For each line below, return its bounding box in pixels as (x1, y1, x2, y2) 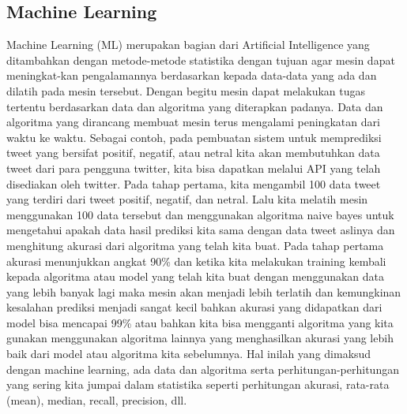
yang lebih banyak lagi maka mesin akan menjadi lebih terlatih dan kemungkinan (6, 283, 401, 300)
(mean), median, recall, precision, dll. (6, 391, 187, 408)
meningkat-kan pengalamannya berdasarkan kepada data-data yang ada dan (6, 67, 377, 84)
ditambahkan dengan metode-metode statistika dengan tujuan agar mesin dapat (6, 51, 395, 68)
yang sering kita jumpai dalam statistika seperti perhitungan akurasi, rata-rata (6, 376, 390, 393)
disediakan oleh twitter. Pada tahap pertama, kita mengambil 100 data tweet (6, 175, 381, 192)
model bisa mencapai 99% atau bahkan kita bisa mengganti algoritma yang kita (6, 314, 394, 330)
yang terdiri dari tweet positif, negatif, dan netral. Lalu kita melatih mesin (6, 191, 368, 207)
